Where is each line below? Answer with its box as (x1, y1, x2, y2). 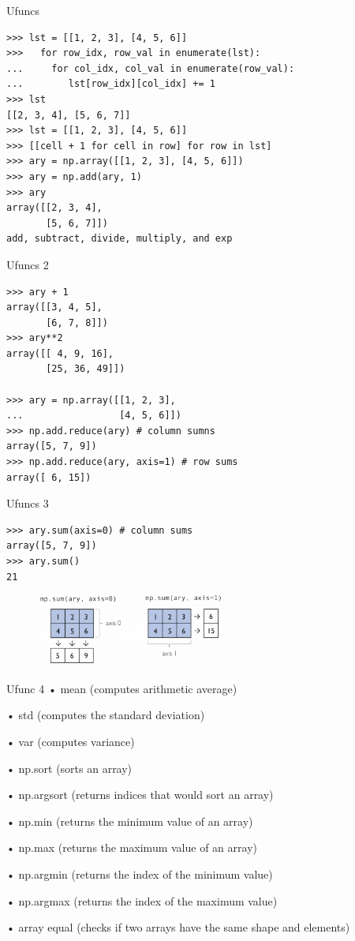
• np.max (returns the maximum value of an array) (6, 839, 257, 856)
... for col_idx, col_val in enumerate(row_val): (6, 62, 295, 74)
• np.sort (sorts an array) (6, 759, 133, 776)
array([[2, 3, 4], (6, 202, 103, 214)
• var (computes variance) (6, 733, 135, 749)
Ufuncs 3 (6, 495, 49, 512)
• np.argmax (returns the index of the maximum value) (6, 892, 278, 909)
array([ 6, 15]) (6, 471, 92, 483)
